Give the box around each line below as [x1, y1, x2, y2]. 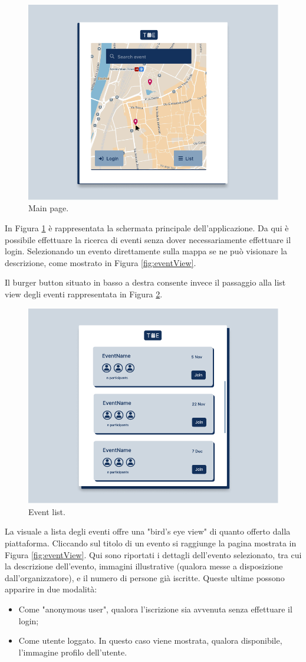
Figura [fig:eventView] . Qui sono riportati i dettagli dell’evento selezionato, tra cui [5, 548, 302, 561]
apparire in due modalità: [5, 583, 97, 595]
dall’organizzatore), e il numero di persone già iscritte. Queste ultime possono [5, 571, 285, 584]
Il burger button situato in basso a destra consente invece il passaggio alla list [5, 276, 286, 289]
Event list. [28, 505, 65, 517]
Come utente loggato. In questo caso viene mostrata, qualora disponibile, [18, 634, 282, 647]
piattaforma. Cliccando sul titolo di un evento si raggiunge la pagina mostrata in [5, 537, 297, 549]
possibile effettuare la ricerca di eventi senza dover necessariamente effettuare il [5, 233, 291, 245]
